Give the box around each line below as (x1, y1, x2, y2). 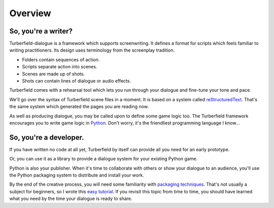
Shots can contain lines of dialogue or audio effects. (22, 78, 131, 84)
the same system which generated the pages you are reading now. (9, 104, 149, 110)
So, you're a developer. (9, 133, 84, 142)
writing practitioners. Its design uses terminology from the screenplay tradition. (9, 47, 175, 53)
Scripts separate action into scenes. (22, 64, 97, 70)
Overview (9, 8, 51, 19)
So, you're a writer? (9, 27, 73, 35)
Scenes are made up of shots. (22, 71, 85, 77)
